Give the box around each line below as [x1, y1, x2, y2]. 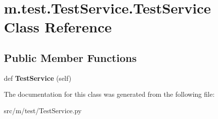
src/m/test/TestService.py [4, 105, 82, 115]
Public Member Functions [4, 50, 137, 65]
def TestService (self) [4, 73, 72, 83]
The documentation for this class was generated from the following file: [4, 89, 215, 99]
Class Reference [4, 17, 112, 37]
